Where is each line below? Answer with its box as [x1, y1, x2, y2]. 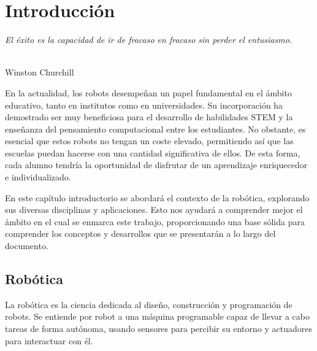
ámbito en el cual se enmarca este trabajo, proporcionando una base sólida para [5, 215, 305, 228]
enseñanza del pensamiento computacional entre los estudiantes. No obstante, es [5, 122, 306, 135]
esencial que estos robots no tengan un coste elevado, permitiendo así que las [5, 134, 294, 147]
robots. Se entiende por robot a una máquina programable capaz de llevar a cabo [5, 310, 310, 323]
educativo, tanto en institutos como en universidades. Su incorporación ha [5, 98, 283, 111]
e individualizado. [5, 171, 71, 183]
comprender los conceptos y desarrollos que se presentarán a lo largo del [5, 227, 276, 240]
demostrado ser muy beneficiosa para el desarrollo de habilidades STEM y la [5, 110, 293, 123]
